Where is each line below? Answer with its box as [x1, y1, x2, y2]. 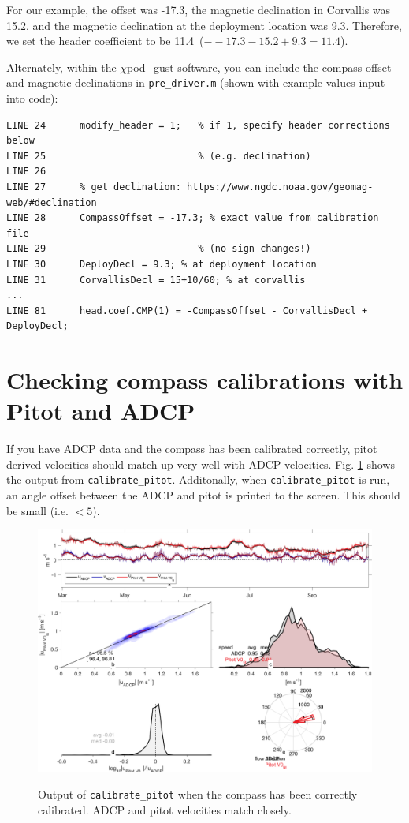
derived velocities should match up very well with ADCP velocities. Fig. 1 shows [6, 455, 395, 472]
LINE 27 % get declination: [6, 181, 181, 193]
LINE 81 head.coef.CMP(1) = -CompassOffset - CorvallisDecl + [6, 305, 368, 316]
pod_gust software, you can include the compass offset [127, 58, 392, 75]
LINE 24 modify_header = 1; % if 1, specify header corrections [6, 119, 390, 131]
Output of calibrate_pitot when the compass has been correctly [38, 786, 358, 802]
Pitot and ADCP [6, 395, 195, 427]
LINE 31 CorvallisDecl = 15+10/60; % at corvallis [6, 274, 306, 286]
